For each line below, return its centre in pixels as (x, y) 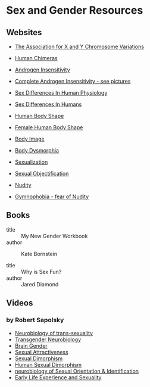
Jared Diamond (40, 284)
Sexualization (31, 162)
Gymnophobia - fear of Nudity (52, 196)
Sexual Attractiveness (41, 352)
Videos (20, 303)
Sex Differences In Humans (48, 104)
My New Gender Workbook (54, 236)
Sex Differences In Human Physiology (61, 93)
